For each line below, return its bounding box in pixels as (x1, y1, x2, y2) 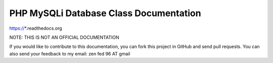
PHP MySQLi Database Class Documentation (9, 8, 202, 19)
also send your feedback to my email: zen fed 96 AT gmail (9, 50, 130, 56)
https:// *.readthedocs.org (9, 25, 63, 31)
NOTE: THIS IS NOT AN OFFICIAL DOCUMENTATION (9, 34, 119, 40)
